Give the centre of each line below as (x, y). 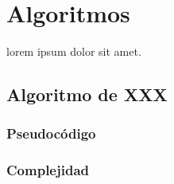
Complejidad (48, 170)
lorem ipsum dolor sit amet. (74, 51)
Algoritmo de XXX (87, 94)
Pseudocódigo (51, 133)
